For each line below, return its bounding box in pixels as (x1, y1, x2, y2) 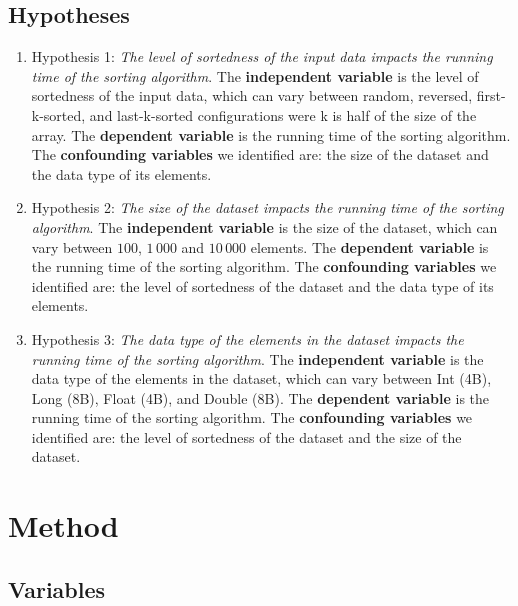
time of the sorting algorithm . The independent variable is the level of (31, 65, 479, 86)
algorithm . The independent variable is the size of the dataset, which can (31, 216, 498, 237)
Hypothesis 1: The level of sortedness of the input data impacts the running (31, 46, 493, 67)
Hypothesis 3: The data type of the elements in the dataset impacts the (31, 328, 464, 349)
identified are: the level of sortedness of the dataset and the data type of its (31, 275, 494, 296)
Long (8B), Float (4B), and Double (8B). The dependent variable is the (31, 387, 490, 408)
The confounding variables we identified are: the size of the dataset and (31, 144, 489, 165)
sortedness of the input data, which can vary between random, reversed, (31, 85, 473, 106)
